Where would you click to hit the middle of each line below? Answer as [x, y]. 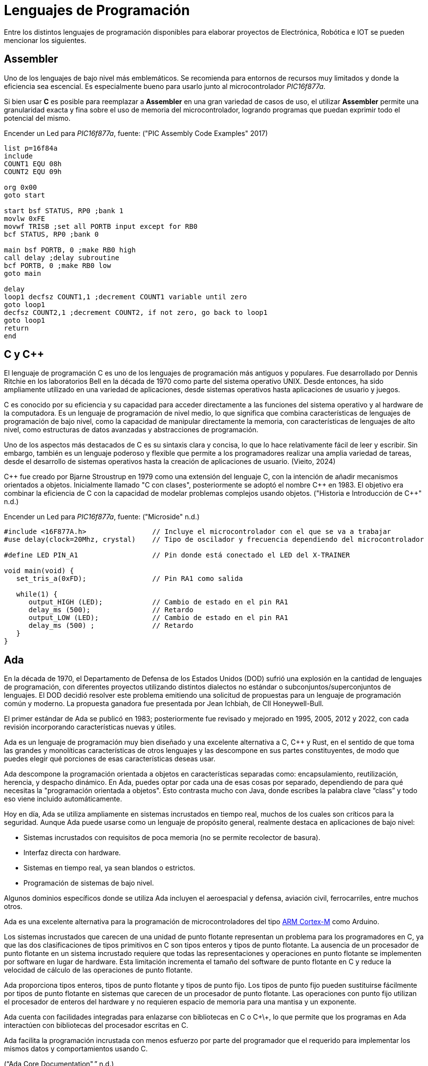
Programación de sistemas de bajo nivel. [89, 883]
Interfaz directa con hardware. [72, 853]
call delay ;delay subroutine [62, 257]
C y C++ [24, 355]
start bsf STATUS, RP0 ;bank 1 [64, 211]
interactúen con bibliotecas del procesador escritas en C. [96, 1025]
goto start [25, 195]
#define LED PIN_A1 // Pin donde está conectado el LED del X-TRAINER [177, 555]
